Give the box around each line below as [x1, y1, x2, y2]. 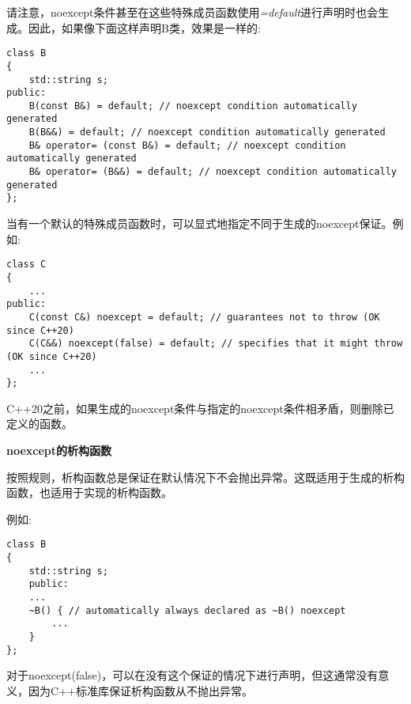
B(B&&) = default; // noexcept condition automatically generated [28, 127, 386, 138]
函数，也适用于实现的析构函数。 [6, 484, 172, 501]
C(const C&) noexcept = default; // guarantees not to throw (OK [28, 311, 380, 323]
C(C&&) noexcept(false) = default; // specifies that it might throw [28, 338, 403, 350]
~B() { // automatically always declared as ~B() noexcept [28, 604, 346, 616]
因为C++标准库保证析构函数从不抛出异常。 [28, 682, 253, 698]
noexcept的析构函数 [6, 442, 112, 458]
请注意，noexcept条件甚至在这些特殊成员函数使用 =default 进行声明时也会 [6, 4, 378, 20]
